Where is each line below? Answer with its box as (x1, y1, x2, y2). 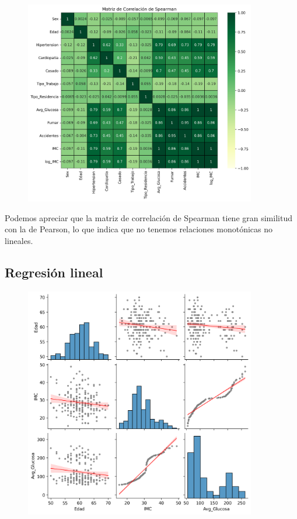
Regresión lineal (5, 263, 103, 281)
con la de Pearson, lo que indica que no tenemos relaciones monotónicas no (5, 223, 273, 235)
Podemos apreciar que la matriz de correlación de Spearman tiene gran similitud (5, 211, 292, 224)
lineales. (5, 234, 33, 246)
